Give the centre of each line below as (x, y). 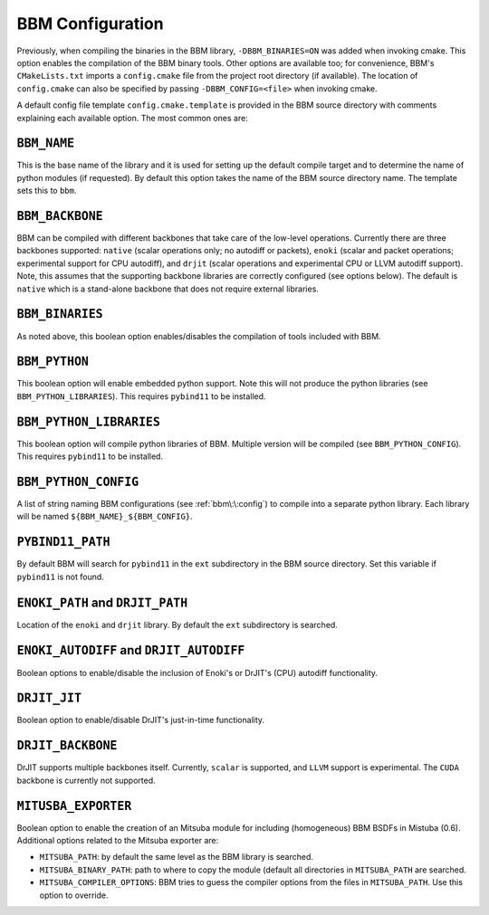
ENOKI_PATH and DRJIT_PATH (102, 602)
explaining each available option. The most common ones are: (132, 118)
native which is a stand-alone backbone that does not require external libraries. (168, 289)
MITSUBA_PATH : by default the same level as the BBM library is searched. (177, 857)
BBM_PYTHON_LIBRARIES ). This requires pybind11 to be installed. (141, 396)
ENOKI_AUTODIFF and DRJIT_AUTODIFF (131, 650)
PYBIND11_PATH (63, 542)
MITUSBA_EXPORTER (74, 806)
